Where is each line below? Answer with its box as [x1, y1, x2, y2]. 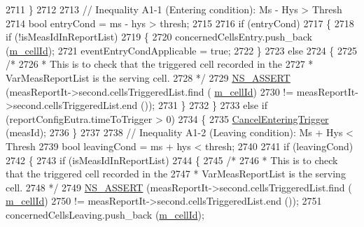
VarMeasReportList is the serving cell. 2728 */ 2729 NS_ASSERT [6, 70, 290, 85]
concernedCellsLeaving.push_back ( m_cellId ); [6, 207, 204, 221]
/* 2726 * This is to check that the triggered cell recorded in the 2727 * [6, 57, 314, 71]
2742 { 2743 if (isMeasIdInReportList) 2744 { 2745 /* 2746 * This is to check [6, 152, 338, 167]
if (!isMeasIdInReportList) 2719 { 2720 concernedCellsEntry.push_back [6, 29, 312, 44]
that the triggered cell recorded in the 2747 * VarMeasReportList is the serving [6, 166, 346, 181]
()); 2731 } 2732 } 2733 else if [141, 98, 267, 112]
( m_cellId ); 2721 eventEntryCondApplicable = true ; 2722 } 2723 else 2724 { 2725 [6, 43, 358, 57]
